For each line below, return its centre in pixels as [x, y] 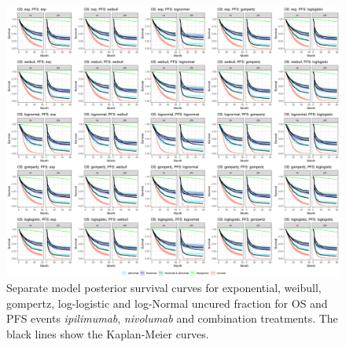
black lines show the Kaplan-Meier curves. [108, 333]
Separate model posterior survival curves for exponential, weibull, [164, 288]
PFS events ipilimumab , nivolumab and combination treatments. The [172, 318]
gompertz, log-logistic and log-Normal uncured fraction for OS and [167, 303]
